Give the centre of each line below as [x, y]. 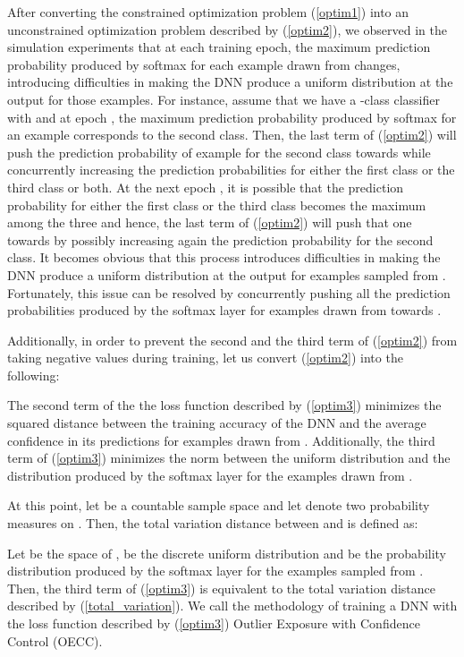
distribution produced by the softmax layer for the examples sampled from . [215, 571]
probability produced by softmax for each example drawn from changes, [204, 64]
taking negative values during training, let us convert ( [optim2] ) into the [205, 358]
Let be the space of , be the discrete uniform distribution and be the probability [227, 553]
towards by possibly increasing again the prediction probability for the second [220, 239]
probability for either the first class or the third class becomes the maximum [217, 205]
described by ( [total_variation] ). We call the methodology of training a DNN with [232, 606]
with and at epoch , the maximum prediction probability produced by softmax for [232, 117]
